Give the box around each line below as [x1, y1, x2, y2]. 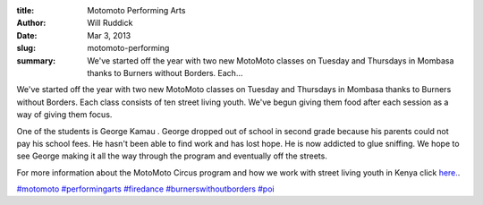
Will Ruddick [87, 18, 133, 29]
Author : [16, 18, 47, 29]
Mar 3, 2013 [87, 30, 131, 40]
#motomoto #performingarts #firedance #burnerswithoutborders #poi [16, 184, 275, 194]
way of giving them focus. [16, 109, 113, 120]
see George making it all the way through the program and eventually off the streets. [16, 150, 328, 161]
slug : [16, 43, 36, 54]
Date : [16, 30, 38, 40]
